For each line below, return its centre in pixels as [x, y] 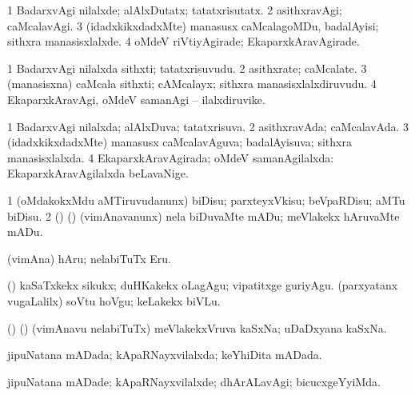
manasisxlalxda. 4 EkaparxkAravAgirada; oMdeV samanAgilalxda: [171, 157]
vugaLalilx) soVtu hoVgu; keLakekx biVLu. [114, 300]
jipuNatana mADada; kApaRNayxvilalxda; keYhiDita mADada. [165, 355]
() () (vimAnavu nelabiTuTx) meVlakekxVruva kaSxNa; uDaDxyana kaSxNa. [197, 327]
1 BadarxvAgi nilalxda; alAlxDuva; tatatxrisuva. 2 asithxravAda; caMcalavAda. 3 [208, 126]
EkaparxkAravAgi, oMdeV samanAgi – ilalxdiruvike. [136, 99]
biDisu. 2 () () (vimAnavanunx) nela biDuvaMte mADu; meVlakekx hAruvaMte [204, 215]
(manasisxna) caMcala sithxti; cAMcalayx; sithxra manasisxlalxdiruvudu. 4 [192, 84]
